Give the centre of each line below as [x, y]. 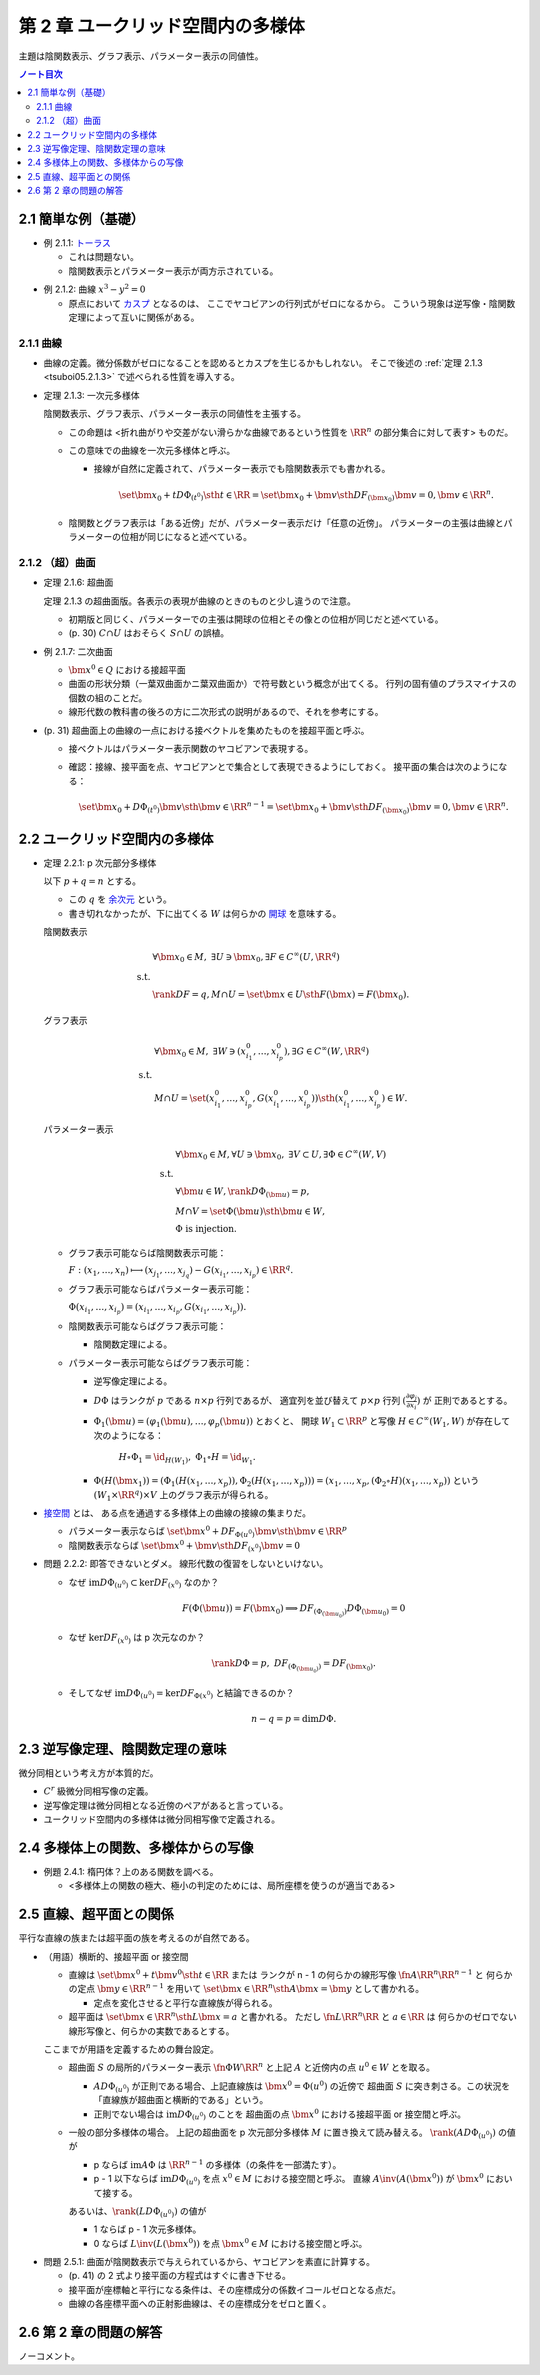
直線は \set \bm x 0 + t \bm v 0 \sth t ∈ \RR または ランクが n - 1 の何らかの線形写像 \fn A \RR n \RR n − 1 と [276, 1974]
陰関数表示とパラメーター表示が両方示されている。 [173, 271]
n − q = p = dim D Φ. [293, 1718]
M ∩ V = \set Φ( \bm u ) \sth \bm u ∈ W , [250, 1211]
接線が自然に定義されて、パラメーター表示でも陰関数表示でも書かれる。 [242, 469]
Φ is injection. [206, 1228]
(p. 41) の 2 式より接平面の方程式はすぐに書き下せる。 [180, 2276]
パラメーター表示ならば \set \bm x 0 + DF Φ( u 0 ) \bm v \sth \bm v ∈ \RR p [207, 1532]
